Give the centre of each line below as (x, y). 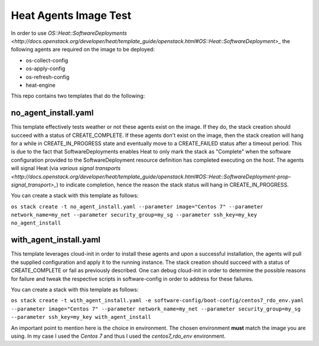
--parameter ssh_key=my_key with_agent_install (81, 317)
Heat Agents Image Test (71, 15)
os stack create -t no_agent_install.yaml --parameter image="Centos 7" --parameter (137, 206)
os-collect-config (47, 60)
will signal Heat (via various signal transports (66, 168)
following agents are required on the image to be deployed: (83, 50)
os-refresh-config (48, 77)
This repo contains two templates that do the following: (78, 96)
